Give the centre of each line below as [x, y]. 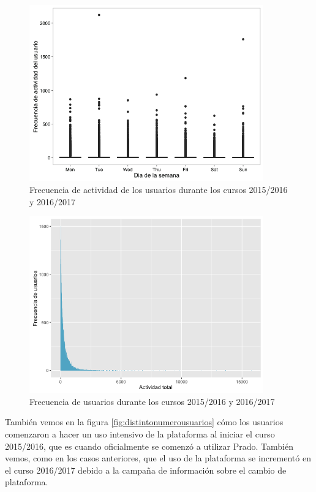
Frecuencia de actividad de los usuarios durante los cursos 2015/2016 [159, 190]
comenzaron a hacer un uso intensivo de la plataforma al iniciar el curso [140, 433]
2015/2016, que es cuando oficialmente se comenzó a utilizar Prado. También [149, 446]
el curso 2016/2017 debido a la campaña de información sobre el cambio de [146, 470]
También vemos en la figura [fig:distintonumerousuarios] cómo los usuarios [144, 422]
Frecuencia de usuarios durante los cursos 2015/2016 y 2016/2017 [152, 401]
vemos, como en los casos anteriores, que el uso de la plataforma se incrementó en [158, 458]
